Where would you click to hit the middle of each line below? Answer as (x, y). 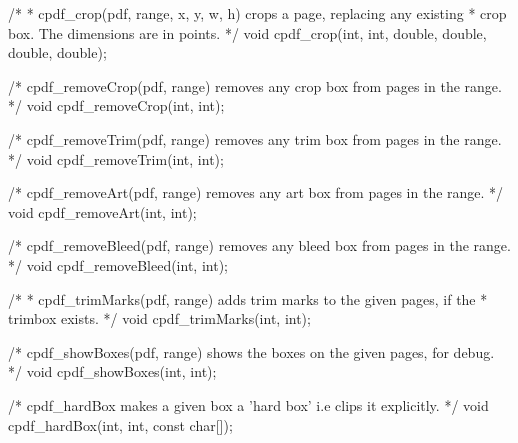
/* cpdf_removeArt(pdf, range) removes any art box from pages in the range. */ (256, 192)
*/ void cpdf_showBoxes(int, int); (112, 371)
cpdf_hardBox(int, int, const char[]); (120, 424)
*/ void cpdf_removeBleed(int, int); (118, 264)
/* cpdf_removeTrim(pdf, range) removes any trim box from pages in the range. (255, 138)
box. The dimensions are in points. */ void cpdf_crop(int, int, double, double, (247, 32)
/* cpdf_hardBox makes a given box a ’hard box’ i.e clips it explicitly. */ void (248, 404)
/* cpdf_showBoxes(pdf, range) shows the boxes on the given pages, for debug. (251, 351)
